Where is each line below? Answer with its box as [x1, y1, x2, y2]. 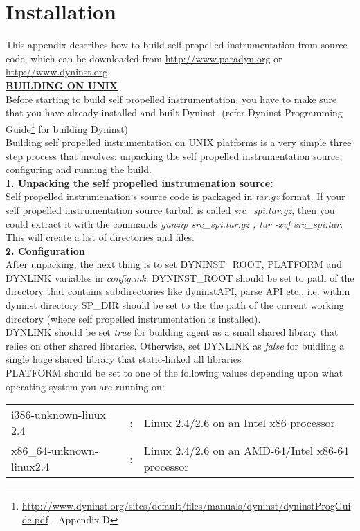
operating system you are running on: [6, 379, 165, 393]
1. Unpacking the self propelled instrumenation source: [6, 175, 273, 190]
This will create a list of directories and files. [6, 230, 195, 244]
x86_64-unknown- [11, 442, 99, 459]
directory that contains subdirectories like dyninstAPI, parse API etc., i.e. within [6, 284, 350, 298]
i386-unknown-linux [11, 406, 106, 423]
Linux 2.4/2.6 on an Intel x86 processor [143, 414, 335, 431]
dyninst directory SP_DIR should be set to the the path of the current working [6, 298, 344, 312]
